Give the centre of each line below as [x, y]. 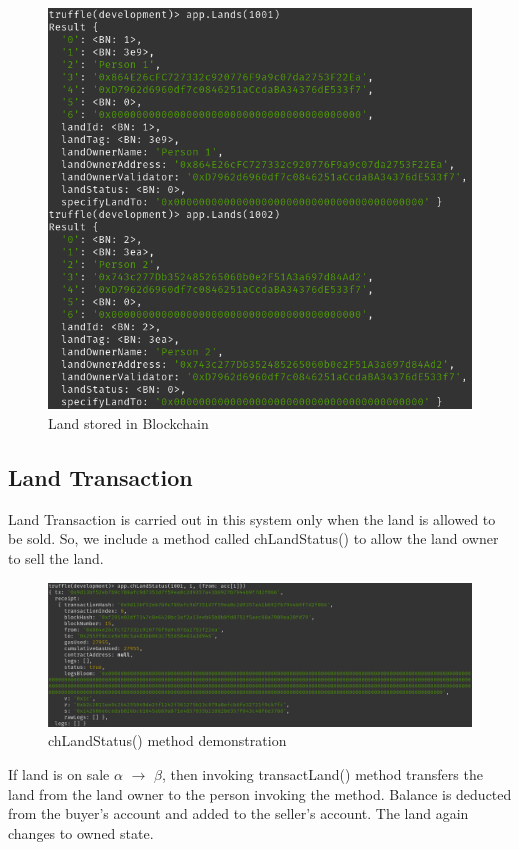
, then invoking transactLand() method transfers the [322, 773]
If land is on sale [59, 773]
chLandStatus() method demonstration [167, 740]
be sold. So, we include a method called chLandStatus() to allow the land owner [253, 538]
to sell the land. [56, 558]
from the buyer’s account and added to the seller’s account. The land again [238, 813]
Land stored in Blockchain [128, 423]
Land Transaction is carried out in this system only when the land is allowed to [252, 518]
